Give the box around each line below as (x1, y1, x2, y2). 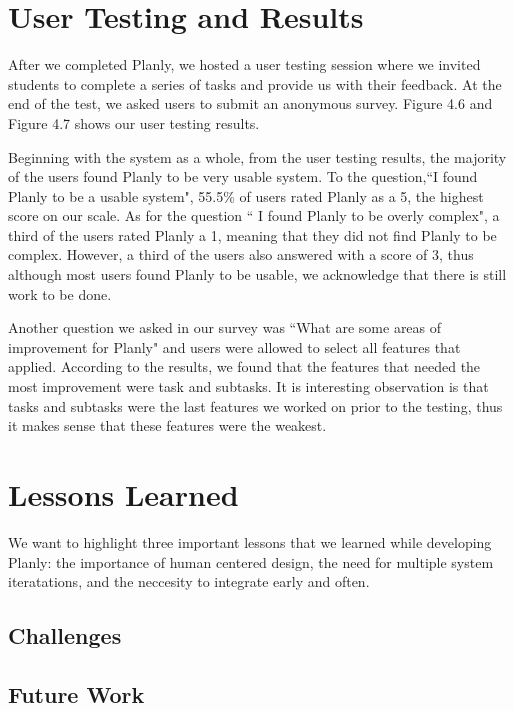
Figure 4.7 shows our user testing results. (8, 112, 260, 133)
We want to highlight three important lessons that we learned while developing (8, 531, 492, 552)
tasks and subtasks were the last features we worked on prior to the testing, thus (8, 395, 503, 416)
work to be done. (8, 283, 112, 304)
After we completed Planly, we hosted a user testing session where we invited (8, 54, 481, 75)
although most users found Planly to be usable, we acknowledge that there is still (8, 264, 507, 285)
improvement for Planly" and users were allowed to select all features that (8, 336, 461, 357)
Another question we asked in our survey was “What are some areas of (8, 317, 442, 338)
